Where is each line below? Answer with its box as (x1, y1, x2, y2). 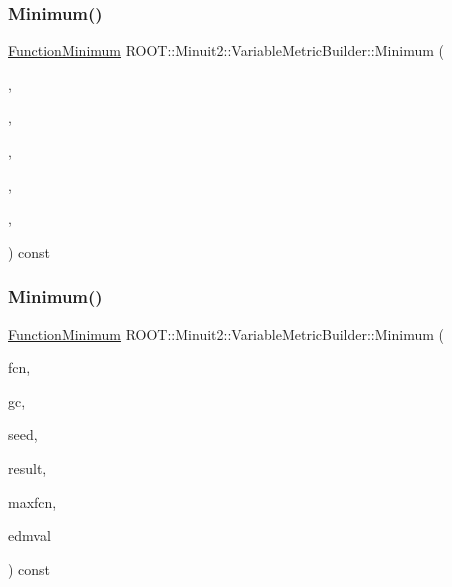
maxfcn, (8, 491, 57, 512)
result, (8, 457, 47, 478)
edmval (8, 525, 51, 546)
